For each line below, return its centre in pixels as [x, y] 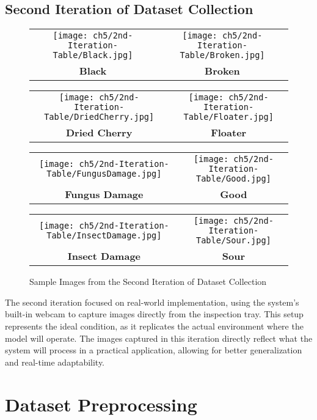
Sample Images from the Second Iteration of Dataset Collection [148, 282]
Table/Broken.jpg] [222, 55]
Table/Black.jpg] [93, 55]
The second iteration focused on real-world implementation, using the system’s [152, 302]
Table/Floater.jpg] [228, 117]
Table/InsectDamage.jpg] [104, 236]
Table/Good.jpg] [233, 179]
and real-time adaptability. [55, 362]
